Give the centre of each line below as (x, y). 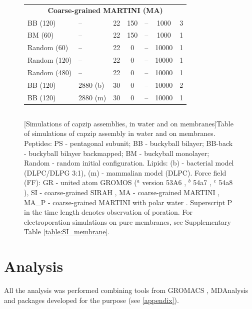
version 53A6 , (164, 182)
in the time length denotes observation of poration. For (108, 212)
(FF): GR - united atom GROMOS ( (80, 182)
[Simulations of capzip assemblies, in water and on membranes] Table (129, 123)
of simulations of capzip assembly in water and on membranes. (120, 133)
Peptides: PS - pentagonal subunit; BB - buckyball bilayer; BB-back (128, 143)
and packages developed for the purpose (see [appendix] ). (91, 300)
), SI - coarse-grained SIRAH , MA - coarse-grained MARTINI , (122, 192)
